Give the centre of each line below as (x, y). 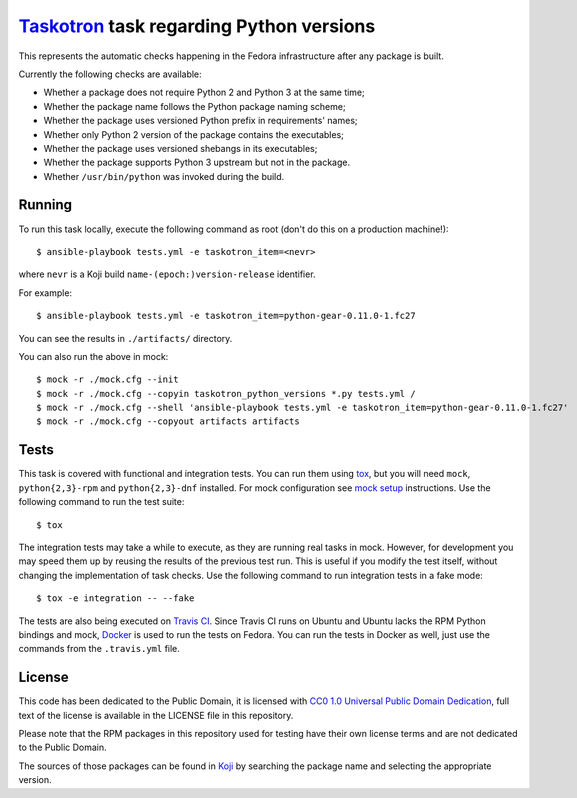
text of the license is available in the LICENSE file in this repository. (156, 715)
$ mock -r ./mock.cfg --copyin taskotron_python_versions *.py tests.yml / (226, 393)
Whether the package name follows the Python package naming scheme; (194, 106)
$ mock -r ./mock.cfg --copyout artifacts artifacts (168, 421)
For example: (45, 292)
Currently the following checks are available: (110, 74)
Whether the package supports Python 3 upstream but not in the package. (196, 162)
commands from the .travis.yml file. (99, 649)
